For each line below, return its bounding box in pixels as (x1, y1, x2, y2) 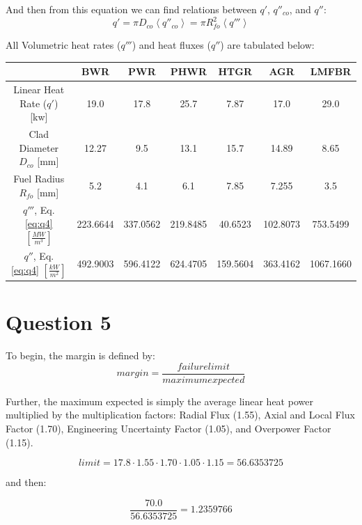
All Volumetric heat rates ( (6, 38, 121, 52)
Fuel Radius (13, 171, 65, 186)
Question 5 (6, 308, 111, 336)
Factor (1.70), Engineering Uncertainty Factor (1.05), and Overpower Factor (6, 421, 331, 436)
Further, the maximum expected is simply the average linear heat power (6, 393, 313, 408)
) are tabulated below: (220, 38, 315, 52)
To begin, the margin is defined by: (6, 348, 155, 363)
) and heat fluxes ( (132, 38, 211, 52)
